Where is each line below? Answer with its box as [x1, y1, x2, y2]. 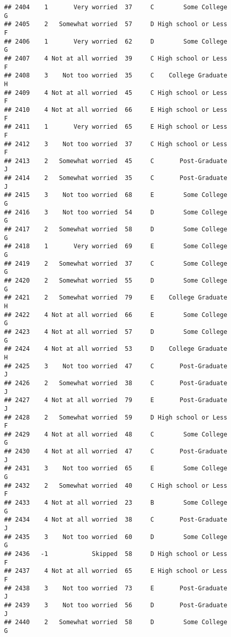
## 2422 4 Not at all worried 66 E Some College [4, 311, 227, 318]
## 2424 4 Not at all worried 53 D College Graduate [4, 345, 227, 353]
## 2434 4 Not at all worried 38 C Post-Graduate [4, 516, 227, 524]
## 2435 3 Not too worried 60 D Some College [4, 533, 227, 541]
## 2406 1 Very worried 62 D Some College [4, 37, 227, 45]
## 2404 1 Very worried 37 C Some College [4, 4, 227, 11]
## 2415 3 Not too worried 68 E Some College [4, 191, 227, 199]
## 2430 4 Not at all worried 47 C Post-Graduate [4, 448, 227, 455]
